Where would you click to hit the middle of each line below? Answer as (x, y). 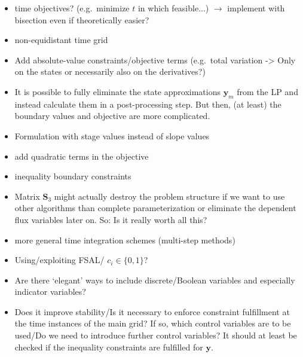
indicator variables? (50, 292)
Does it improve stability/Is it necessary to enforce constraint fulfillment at (152, 311)
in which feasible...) (173, 8)
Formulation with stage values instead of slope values (112, 135)
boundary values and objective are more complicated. (112, 116)
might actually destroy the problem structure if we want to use (169, 196)
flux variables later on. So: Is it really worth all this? (111, 219)
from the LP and (267, 91)
